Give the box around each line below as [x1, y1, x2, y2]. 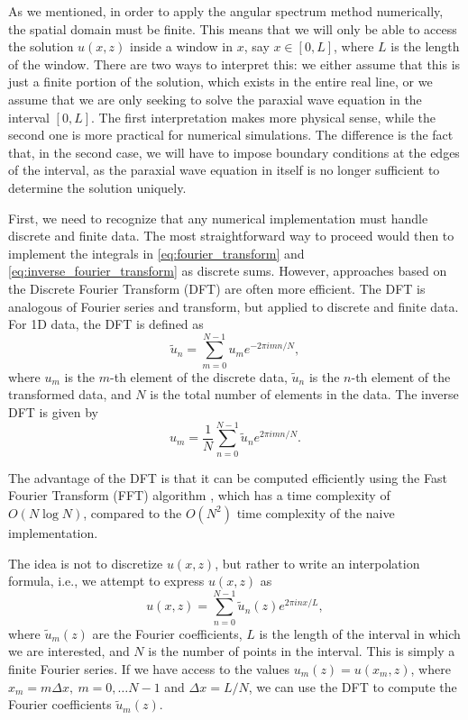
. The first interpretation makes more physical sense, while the [91, 107, 436, 126]
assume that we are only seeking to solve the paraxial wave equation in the [8, 89, 422, 108]
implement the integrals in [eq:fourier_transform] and [8, 243, 305, 262]
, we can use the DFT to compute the [248, 677, 457, 696]
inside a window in [130, 37, 234, 56]
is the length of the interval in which [259, 624, 461, 643]
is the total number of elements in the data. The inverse [150, 385, 459, 404]
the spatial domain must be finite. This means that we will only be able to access [8, 19, 457, 38]
